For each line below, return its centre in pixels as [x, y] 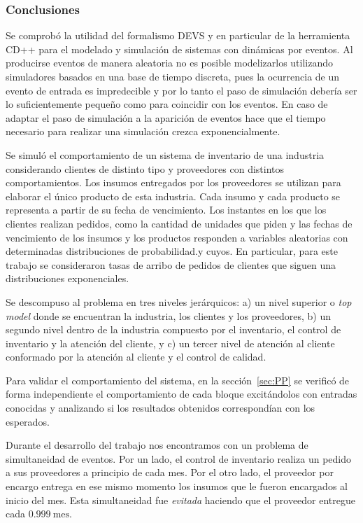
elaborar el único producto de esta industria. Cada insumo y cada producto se [173, 196]
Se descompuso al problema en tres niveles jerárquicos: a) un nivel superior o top [179, 301]
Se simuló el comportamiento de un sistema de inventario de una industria [165, 154]
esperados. [28, 421]
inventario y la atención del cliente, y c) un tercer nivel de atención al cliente [170, 343]
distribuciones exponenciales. [67, 278]
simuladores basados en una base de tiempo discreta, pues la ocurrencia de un [173, 76]
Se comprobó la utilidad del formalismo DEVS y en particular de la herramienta [178, 35]
